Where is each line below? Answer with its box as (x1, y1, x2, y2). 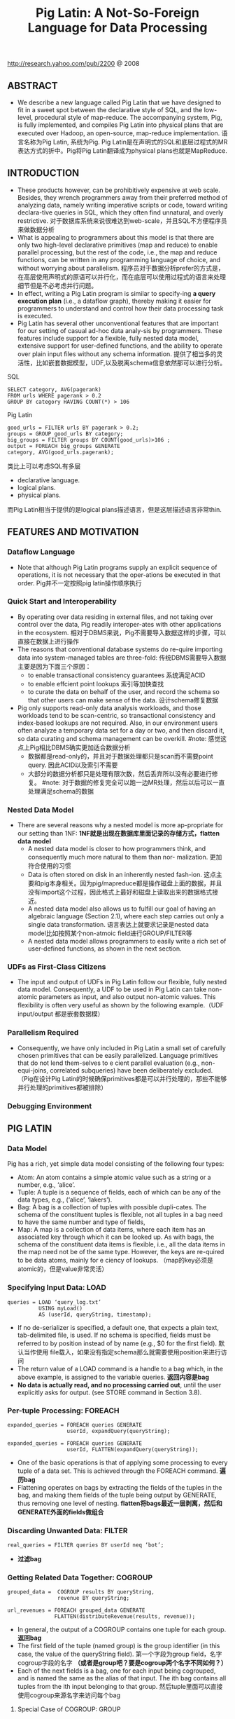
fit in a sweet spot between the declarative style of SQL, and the (17, 106, 203, 114)
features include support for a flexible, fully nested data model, (17, 334, 199, 342)
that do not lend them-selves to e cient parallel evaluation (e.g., (17, 1059, 200, 1067)
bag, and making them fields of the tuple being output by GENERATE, (17, 1490, 217, 1499)
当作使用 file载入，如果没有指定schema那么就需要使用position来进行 (23, 1347, 222, 1356)
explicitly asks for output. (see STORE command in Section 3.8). (17, 1388, 202, 1397)
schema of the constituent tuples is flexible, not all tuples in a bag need (17, 1211, 223, 1219)
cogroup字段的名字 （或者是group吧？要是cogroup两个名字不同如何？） (17, 1659, 227, 1667)
